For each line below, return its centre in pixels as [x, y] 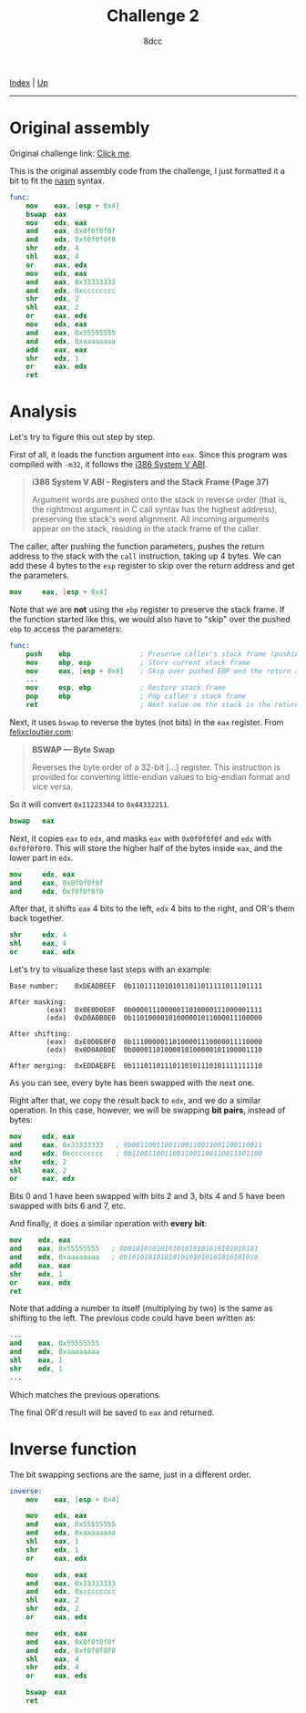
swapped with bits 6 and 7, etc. [67, 1206]
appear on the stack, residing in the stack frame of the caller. [146, 528]
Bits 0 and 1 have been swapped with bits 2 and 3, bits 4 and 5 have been [147, 1196]
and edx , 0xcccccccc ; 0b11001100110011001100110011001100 [136, 1154]
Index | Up [29, 82]
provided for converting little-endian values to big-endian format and [161, 776]
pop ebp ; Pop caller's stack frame [136, 697]
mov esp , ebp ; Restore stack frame [126, 688]
